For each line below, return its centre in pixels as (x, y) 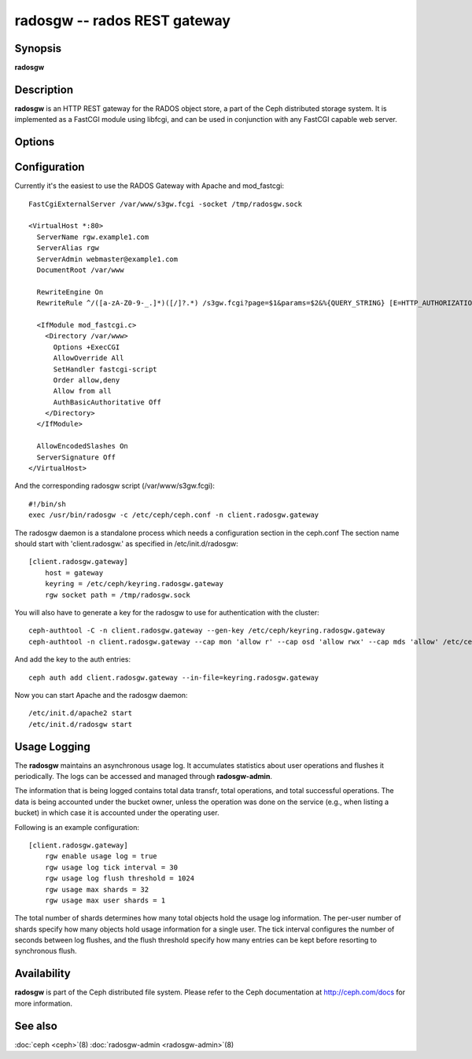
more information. (43, 1003)
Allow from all (82, 391)
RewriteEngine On (70, 292)
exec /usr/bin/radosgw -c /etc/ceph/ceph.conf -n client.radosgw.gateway (174, 515)
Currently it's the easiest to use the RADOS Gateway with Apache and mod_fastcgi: (149, 186)
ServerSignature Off (76, 457)
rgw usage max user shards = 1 (105, 900)
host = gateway (74, 573)
